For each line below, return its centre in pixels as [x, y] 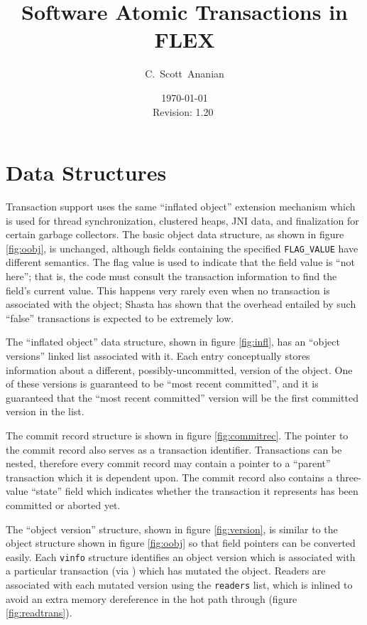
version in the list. [45, 411]
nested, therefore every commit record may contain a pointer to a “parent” [168, 463]
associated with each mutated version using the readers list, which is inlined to [179, 584]
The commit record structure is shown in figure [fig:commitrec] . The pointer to [177, 435]
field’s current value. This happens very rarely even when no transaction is [168, 290]
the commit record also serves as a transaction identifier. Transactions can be [174, 449]
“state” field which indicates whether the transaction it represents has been [195, 491]
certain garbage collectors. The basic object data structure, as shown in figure [175, 234]
